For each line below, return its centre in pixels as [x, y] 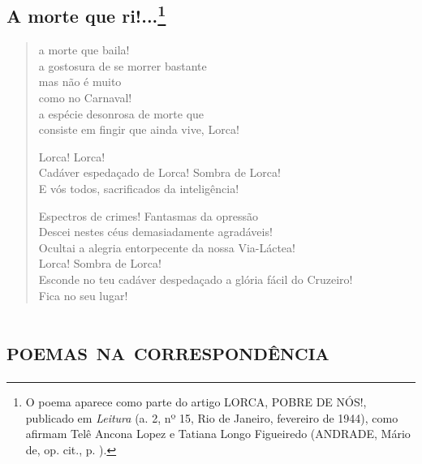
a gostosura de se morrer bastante [123, 65]
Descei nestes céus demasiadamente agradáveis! [155, 232]
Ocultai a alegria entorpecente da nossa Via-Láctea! [167, 247]
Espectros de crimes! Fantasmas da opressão [148, 215]
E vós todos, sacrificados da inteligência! [139, 188]
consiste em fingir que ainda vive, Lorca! [139, 129]
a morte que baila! [84, 50]
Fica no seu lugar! [83, 295]
